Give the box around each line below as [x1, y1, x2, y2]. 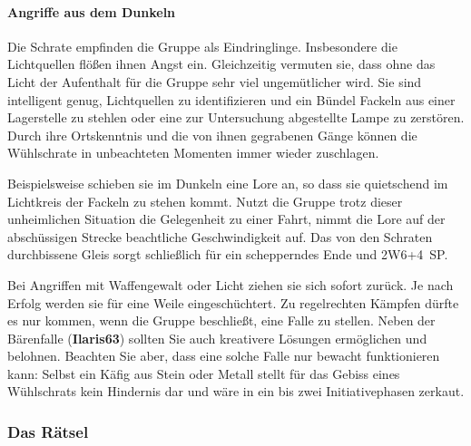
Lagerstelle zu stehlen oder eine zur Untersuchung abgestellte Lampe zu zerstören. [7, 108, 465, 127]
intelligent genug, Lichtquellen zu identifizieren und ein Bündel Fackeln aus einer [7, 90, 456, 109]
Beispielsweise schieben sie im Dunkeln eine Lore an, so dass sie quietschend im [7, 173, 448, 192]
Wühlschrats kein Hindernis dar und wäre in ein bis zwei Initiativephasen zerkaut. [7, 382, 465, 401]
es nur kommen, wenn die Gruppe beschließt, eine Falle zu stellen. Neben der [7, 311, 436, 330]
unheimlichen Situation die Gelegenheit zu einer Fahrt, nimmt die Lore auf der [7, 209, 446, 228]
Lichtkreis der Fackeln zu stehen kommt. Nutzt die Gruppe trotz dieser [7, 191, 403, 210]
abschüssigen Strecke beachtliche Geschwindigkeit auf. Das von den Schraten [7, 227, 433, 246]
